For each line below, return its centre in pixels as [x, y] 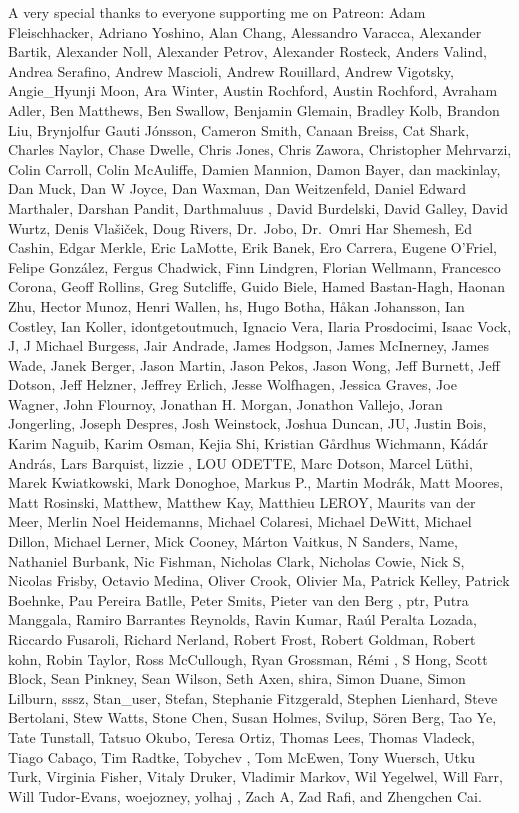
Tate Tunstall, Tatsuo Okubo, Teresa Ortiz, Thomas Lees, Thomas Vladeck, [241, 736]
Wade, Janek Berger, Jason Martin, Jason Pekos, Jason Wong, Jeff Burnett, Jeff [254, 364]
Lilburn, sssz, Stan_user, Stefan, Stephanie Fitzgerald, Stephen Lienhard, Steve [253, 697]
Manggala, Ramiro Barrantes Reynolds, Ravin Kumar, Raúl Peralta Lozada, [242, 619]
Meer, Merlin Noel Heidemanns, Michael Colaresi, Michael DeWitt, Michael [240, 521]
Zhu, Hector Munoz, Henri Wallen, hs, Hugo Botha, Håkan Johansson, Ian [236, 305]
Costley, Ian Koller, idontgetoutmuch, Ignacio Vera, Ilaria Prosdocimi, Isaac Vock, [260, 325]
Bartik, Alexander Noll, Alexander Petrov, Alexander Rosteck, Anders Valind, [247, 51]
